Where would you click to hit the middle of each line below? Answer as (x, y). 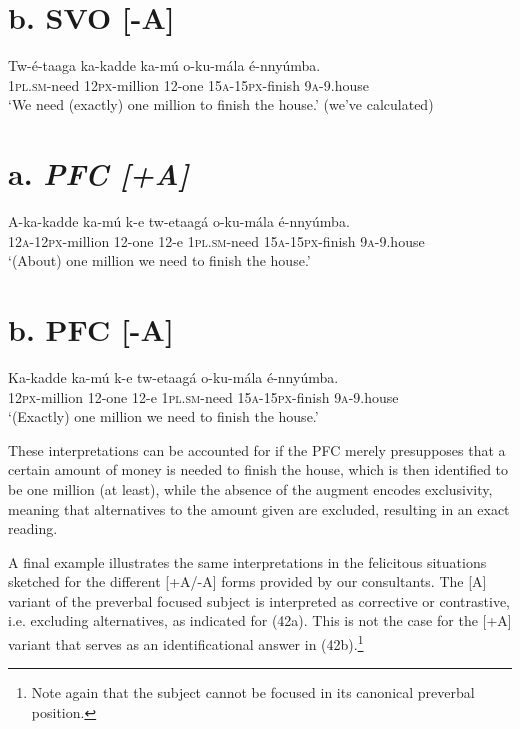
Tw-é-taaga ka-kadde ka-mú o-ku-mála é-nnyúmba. (164, 65)
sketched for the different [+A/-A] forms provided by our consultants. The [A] (247, 581)
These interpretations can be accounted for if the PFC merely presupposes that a (257, 449)
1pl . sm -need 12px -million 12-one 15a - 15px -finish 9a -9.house (188, 84)
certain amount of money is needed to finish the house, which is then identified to (258, 469)
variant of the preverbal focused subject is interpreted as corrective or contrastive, (259, 600)
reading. (33, 528)
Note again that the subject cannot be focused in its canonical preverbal (253, 692)
